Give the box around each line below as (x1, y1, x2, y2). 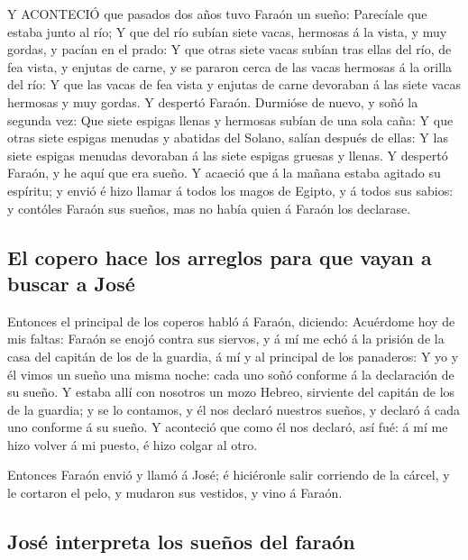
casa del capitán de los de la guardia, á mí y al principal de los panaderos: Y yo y (7, 346, 459, 365)
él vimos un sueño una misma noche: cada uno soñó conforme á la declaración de (7, 364, 454, 383)
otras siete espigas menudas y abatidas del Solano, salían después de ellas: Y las (7, 128, 448, 147)
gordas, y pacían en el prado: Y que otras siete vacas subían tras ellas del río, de (7, 40, 452, 59)
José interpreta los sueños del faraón (7, 528, 355, 555)
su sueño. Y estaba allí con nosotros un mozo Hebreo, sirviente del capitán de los (7, 382, 455, 401)
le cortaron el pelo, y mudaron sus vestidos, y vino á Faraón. (7, 483, 343, 502)
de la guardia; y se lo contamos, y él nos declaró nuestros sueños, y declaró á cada (7, 399, 460, 418)
